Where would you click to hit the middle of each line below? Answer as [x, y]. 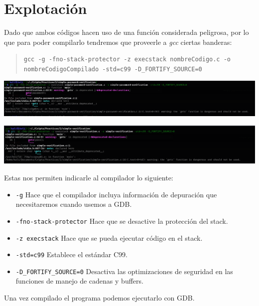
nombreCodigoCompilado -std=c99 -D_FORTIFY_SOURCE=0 [113, 69]
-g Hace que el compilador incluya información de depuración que [116, 194]
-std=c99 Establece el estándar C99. [71, 254]
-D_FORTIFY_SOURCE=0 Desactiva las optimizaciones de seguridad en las [124, 271]
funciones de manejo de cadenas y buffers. [79, 281]
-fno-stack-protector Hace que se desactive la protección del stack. [122, 221]
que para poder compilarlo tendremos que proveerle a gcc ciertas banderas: [118, 42]
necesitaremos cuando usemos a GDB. [74, 204]
